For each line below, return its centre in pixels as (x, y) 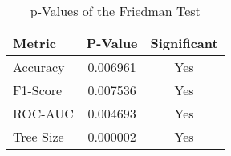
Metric (34, 43)
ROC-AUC (43, 113)
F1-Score (38, 90)
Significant (184, 43)
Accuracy (39, 67)
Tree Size (38, 136)
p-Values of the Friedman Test (115, 11)
